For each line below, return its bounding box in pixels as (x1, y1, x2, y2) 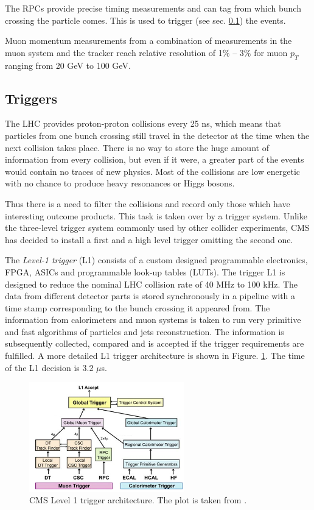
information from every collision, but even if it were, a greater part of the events (5, 153, 304, 166)
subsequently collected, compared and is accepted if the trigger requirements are (5, 337, 304, 350)
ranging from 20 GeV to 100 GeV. (5, 58, 131, 71)
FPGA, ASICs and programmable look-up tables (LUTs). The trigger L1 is (5, 265, 285, 278)
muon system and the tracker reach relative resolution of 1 (5, 46, 223, 58)
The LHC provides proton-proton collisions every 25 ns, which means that (5, 117, 281, 130)
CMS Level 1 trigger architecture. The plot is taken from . (29, 494, 247, 506)
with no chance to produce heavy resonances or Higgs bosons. (5, 177, 235, 189)
